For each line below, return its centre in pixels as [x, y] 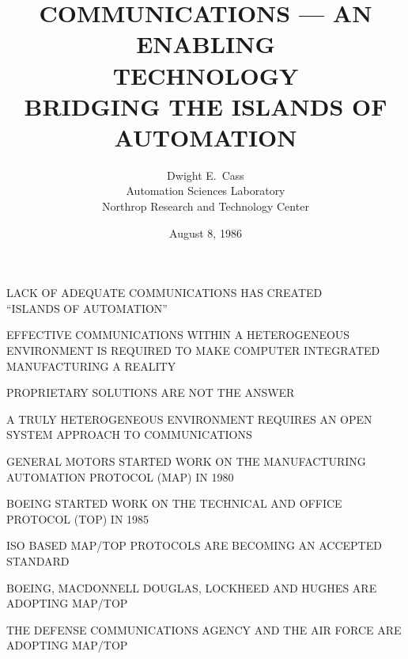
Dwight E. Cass [206, 175]
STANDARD [38, 560]
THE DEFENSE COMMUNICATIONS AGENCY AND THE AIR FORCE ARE [204, 629]
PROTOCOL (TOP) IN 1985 [78, 518]
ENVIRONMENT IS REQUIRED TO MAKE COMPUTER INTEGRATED [193, 350]
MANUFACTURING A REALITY [91, 366]
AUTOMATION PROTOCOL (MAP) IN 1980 [120, 476]
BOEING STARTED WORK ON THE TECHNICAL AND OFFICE [174, 503]
